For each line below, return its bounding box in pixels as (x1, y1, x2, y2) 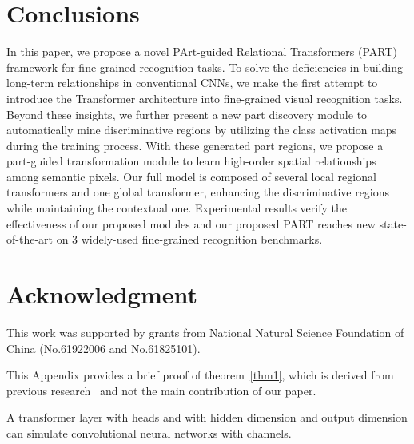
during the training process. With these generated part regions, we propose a (6, 137, 384, 153)
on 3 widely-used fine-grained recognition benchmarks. (56, 231, 323, 248)
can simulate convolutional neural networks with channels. (6, 424, 292, 441)
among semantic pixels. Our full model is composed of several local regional (6, 168, 376, 184)
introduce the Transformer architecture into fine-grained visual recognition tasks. (6, 89, 403, 106)
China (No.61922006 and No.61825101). (6, 339, 201, 356)
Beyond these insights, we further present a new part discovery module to (6, 105, 368, 122)
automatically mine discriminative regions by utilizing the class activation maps (6, 121, 397, 138)
